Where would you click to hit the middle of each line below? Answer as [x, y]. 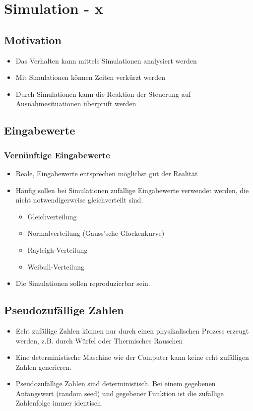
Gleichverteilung [52, 216]
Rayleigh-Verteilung [58, 249]
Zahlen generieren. [43, 367]
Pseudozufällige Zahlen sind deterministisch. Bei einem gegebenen [116, 383]
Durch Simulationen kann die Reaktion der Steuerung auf [103, 94]
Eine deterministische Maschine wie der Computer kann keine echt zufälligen [132, 357]
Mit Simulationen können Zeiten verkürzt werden [90, 77]
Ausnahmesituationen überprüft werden [76, 103]
